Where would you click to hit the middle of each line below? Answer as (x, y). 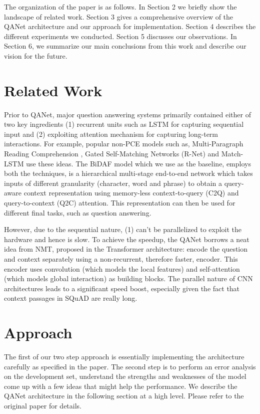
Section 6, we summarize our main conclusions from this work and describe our (125, 46)
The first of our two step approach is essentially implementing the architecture (124, 357)
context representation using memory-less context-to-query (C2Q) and (131, 193)
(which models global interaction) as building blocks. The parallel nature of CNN (128, 278)
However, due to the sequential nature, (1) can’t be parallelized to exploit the (123, 229)
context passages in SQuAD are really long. (71, 298)
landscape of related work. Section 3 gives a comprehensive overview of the (119, 16)
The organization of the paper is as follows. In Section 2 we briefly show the (120, 7)
